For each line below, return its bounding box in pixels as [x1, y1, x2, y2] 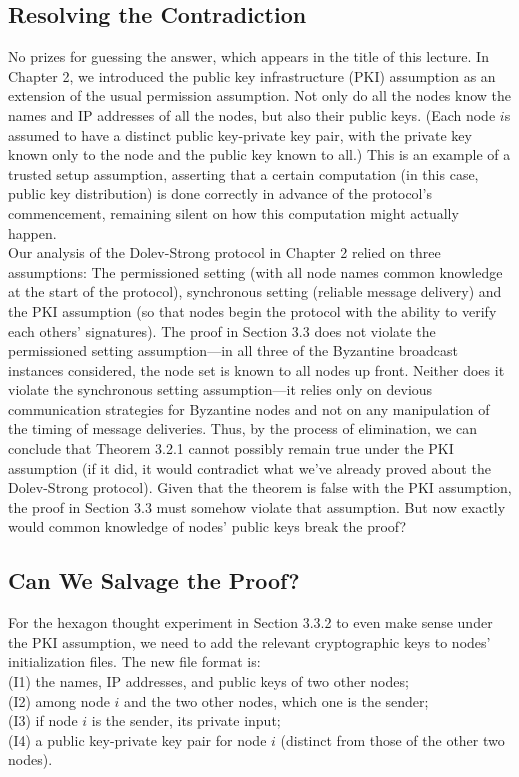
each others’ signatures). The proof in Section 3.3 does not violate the [8, 320, 436, 341]
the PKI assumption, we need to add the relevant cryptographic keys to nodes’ [8, 631, 491, 652]
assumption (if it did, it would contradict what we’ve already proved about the [8, 457, 491, 478]
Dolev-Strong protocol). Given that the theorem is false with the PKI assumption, [8, 477, 512, 498]
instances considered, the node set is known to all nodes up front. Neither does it [8, 359, 505, 380]
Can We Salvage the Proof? [8, 565, 300, 596]
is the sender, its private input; [91, 710, 281, 731]
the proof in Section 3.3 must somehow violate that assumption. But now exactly [8, 496, 506, 517]
